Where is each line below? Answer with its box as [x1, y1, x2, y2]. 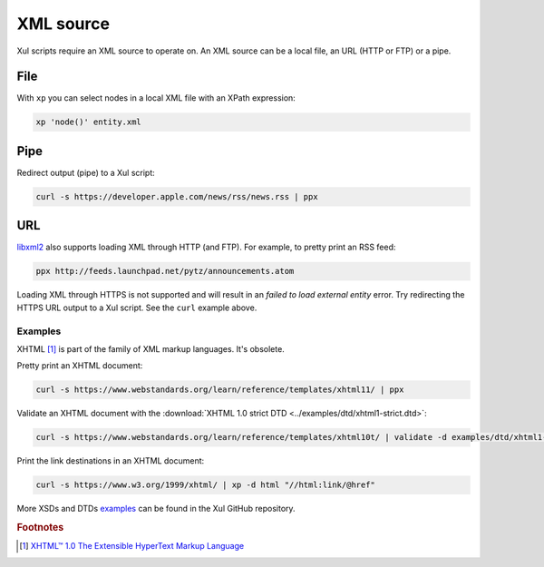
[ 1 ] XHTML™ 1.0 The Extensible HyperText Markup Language [19, 541, 245, 552]
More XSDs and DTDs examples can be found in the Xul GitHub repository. [16, 503, 296, 514]
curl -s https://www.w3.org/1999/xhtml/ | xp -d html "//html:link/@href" [35, 480, 376, 490]
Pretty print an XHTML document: [16, 360, 143, 371]
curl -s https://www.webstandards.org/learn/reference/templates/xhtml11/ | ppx [35, 385, 404, 395]
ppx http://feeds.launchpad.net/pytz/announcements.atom [35, 266, 295, 277]
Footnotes [16, 522, 64, 533]
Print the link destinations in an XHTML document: [16, 455, 205, 466]
